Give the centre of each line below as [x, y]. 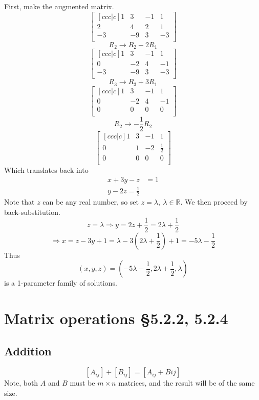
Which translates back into [46, 170]
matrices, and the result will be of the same [187, 383]
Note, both [21, 383]
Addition [28, 351]
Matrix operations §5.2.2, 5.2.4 [116, 318]
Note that [19, 202]
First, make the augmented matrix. [59, 6]
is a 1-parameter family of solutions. [61, 283]
